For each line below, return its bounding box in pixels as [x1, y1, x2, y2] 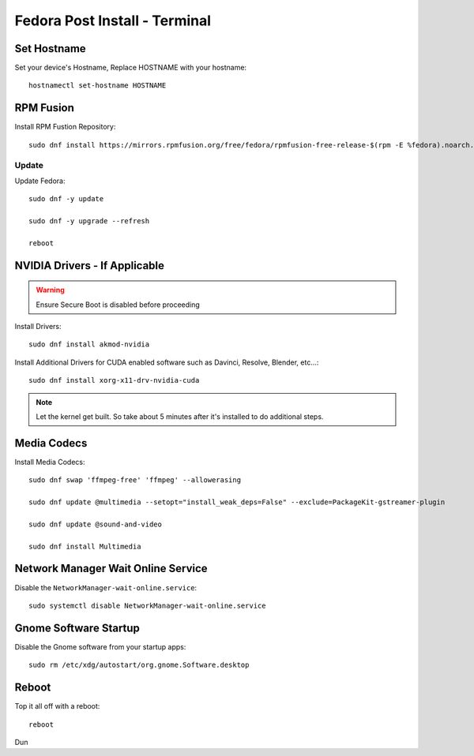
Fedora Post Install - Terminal [14, 12, 212, 29]
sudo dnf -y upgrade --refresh [28, 217, 150, 226]
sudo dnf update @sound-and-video [28, 519, 162, 529]
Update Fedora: [14, 176, 66, 185]
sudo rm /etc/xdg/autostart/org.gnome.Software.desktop [28, 661, 250, 670]
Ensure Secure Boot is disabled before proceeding [36, 300, 201, 309]
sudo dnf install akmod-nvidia [28, 340, 150, 349]
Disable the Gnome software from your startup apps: [14, 642, 186, 651]
